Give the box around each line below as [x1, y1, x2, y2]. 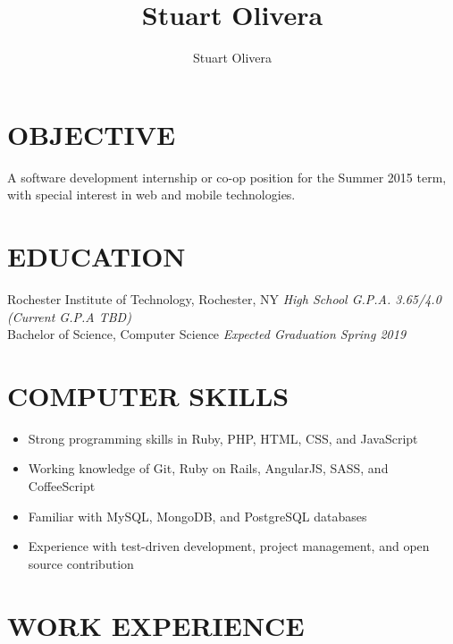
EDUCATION [7, 238, 186, 275]
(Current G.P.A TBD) [7, 307, 131, 326]
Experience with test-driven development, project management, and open [28, 537, 430, 555]
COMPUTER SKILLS [7, 377, 289, 413]
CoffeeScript [28, 477, 96, 496]
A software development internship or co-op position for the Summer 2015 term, [7, 167, 447, 186]
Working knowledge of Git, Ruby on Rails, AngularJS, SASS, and [28, 459, 389, 478]
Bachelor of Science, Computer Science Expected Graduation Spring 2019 [7, 325, 407, 343]
